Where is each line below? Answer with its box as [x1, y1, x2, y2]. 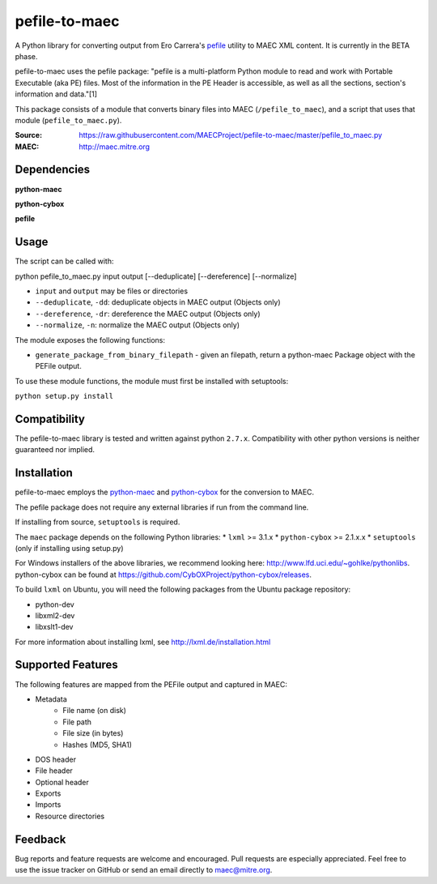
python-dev [35, 600, 74, 609]
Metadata [35, 694, 68, 704]
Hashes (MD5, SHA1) [62, 740, 133, 749]
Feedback [15, 832, 66, 846]
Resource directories [35, 811, 105, 821]
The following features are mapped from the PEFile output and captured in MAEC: [15, 679, 287, 689]
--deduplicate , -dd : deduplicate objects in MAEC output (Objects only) [35, 297, 281, 307]
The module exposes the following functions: [15, 335, 166, 344]
